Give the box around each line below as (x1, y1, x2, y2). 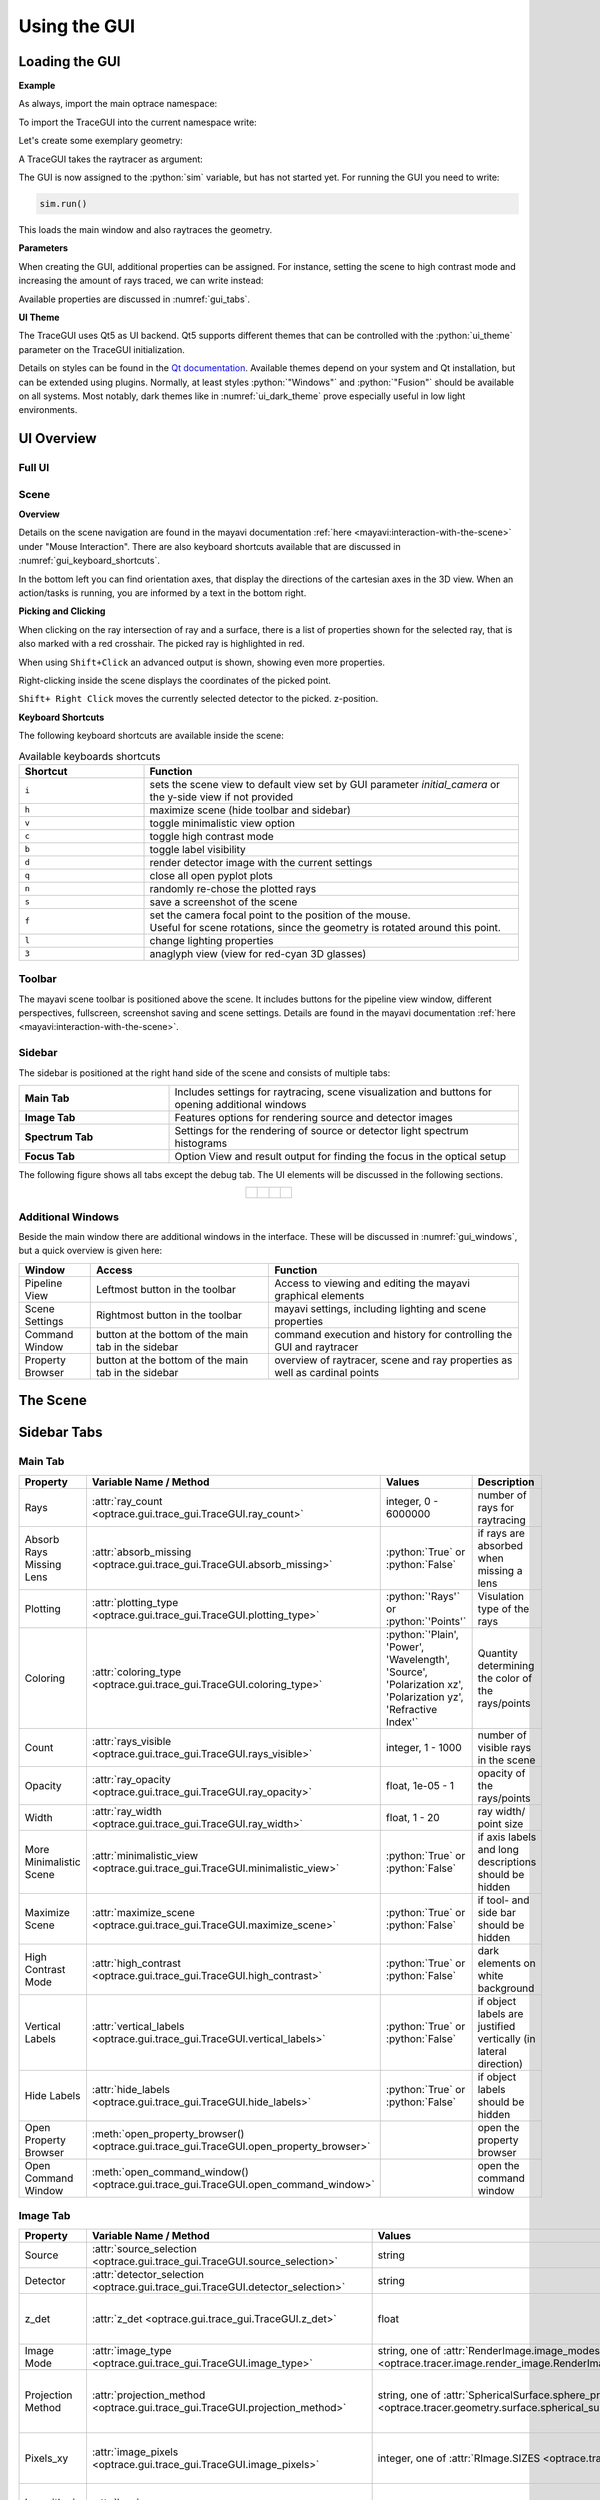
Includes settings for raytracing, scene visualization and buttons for (174, 1085, 492, 1099)
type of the (477, 1601, 530, 1615)
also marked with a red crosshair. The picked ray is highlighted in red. (18, 638, 305, 650)
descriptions (477, 1855, 537, 1869)
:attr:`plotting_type (91, 1595, 179, 1609)
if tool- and (477, 1893, 530, 1907)
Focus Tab (24, 1149, 75, 1163)
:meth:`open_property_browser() (91, 2126, 245, 2140)
